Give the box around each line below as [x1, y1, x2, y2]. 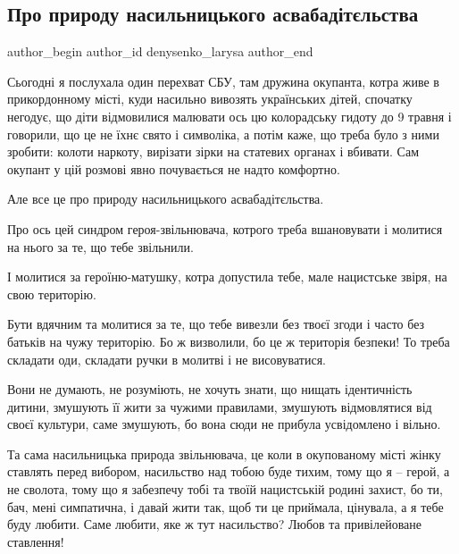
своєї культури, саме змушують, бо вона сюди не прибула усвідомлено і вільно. [7, 415, 441, 433]
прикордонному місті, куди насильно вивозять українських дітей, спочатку [7, 89, 413, 108]
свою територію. [7, 284, 96, 303]
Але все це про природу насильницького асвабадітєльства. [7, 189, 324, 208]
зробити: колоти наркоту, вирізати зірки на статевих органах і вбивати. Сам [7, 142, 420, 161]
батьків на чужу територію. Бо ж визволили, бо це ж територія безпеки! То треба [7, 332, 450, 350]
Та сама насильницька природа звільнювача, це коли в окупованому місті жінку [7, 444, 441, 463]
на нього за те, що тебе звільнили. [7, 237, 194, 256]
